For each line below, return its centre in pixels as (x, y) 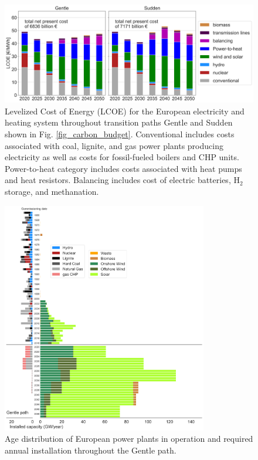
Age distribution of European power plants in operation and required (129, 439)
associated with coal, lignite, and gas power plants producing (114, 145)
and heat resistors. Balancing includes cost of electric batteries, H (122, 180)
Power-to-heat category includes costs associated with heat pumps (123, 168)
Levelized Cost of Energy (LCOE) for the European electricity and (125, 111)
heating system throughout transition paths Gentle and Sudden (119, 122)
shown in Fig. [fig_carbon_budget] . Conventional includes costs (120, 134)
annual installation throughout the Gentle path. (91, 450)
